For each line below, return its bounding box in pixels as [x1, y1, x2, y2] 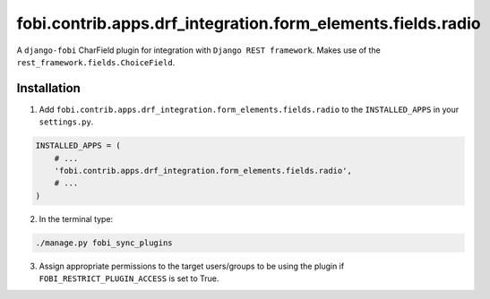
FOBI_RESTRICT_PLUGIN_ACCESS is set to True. [39, 273, 219, 284]
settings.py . [39, 116, 94, 127]
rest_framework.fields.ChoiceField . [16, 56, 176, 67]
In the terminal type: [39, 213, 114, 224]
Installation [16, 81, 81, 96]
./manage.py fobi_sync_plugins [35, 237, 174, 248]
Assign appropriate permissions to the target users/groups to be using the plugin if [39, 261, 345, 271]
